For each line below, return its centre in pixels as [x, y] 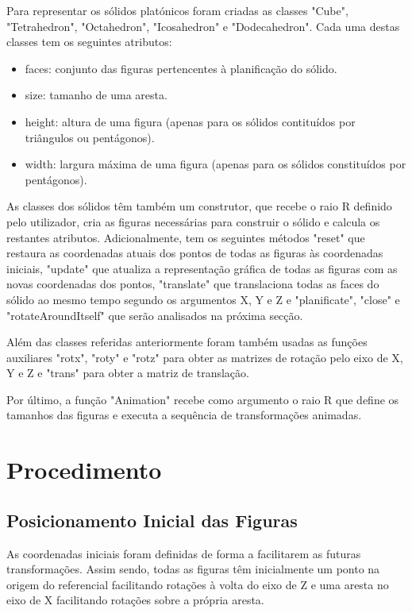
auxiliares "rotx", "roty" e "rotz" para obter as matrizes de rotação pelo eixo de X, [205, 357]
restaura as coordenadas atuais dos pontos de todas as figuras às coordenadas [195, 253]
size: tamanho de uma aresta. [96, 95]
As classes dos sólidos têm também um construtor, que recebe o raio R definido [199, 206]
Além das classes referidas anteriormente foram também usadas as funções [187, 342]
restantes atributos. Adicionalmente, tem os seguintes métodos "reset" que [186, 237]
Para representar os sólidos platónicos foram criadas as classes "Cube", [177, 10]
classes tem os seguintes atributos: [89, 42]
